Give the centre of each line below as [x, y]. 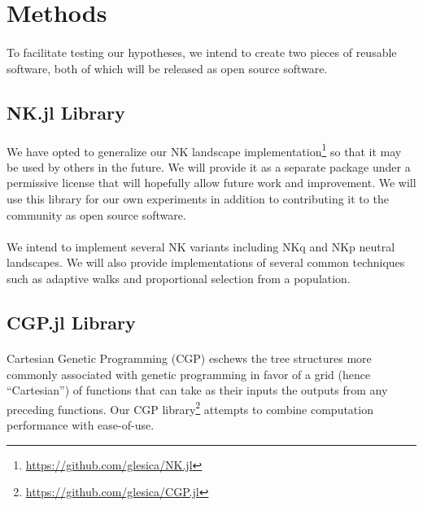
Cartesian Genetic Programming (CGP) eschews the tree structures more [189, 358]
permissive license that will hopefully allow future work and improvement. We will [211, 183]
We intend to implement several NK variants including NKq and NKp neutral [201, 246]
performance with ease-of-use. [81, 424]
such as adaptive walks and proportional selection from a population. [179, 278]
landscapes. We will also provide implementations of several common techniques [206, 262]
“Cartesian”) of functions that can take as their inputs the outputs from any [197, 390]
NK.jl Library [66, 112]
